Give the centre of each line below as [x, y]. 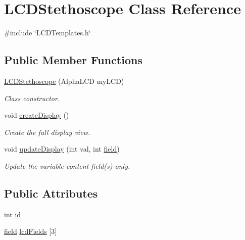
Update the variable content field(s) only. [67, 165]
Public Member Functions [73, 60]
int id [13, 214]
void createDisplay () [37, 115]
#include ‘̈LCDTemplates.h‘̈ [47, 33]
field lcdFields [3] [31, 231]
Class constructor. [32, 98]
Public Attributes [51, 193]
